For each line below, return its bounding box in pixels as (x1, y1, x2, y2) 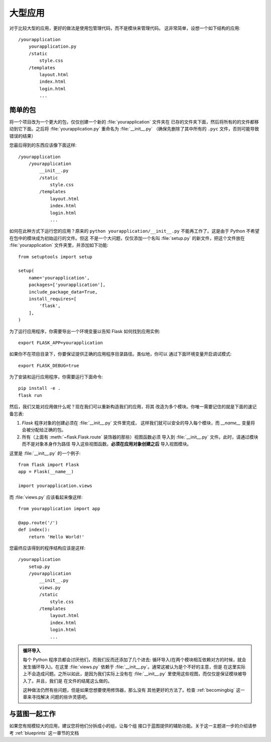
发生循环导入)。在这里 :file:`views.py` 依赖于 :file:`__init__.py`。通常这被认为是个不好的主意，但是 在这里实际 (23, 664, 246, 670)
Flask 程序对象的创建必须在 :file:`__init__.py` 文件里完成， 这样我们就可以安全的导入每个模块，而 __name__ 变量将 (22, 420, 255, 426)
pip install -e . (18, 385, 61, 391)
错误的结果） (9, 133, 36, 139)
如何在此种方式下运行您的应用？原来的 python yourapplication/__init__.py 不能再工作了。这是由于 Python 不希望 (9, 228, 259, 234)
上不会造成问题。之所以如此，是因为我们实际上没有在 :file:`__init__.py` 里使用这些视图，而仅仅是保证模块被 (23, 671, 242, 677)
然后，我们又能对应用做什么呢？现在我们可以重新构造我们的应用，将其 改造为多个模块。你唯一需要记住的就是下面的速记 (9, 404, 257, 410)
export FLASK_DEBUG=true (18, 363, 79, 368)
